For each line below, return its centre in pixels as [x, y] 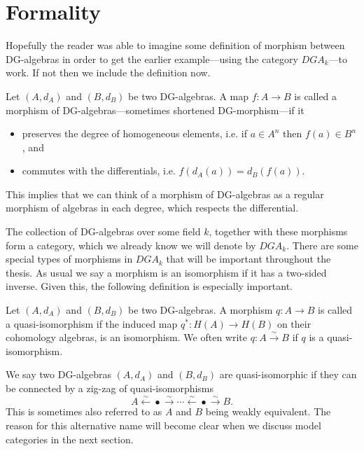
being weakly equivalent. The [268, 411]
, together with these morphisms [278, 231]
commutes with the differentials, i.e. [99, 171]
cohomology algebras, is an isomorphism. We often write [126, 337]
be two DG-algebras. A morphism [201, 310]
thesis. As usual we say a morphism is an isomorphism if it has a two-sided [166, 272]
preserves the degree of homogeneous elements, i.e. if [134, 133]
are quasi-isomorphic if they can [288, 374]
